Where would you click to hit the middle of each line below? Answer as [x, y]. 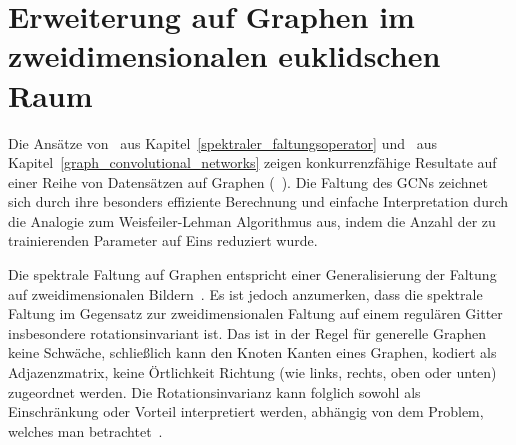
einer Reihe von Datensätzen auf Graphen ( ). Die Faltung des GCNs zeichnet [248, 181]
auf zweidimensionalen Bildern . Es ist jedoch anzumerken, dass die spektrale [245, 293]
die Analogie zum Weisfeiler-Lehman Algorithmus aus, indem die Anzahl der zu [252, 220]
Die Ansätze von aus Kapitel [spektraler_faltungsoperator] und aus [222, 142]
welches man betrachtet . [85, 430]
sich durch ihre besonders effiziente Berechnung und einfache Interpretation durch [258, 201]
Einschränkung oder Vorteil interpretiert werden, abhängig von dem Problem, [246, 411]
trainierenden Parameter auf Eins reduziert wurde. [163, 240]
